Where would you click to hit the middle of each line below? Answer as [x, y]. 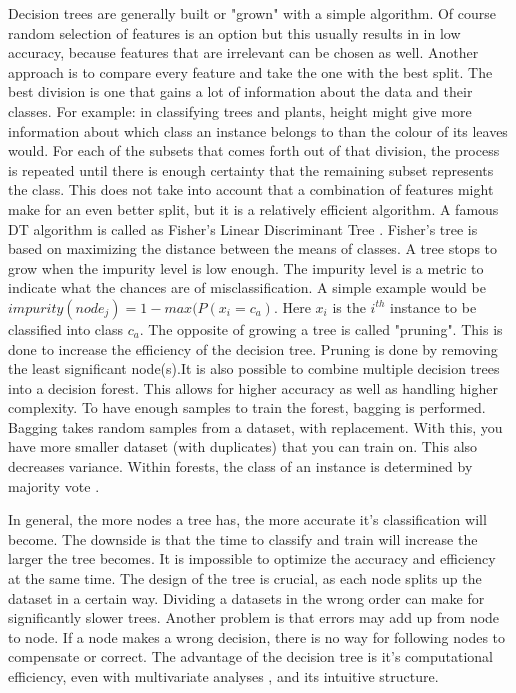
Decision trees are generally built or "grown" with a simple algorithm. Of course [252, 13]
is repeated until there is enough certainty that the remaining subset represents [251, 169]
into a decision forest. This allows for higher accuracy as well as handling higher [253, 387]
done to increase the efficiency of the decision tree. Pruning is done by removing [253, 348]
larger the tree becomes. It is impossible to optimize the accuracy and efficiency [252, 558]
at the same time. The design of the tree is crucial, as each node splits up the [245, 578]
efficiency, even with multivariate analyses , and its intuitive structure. [223, 676]
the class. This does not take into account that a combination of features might [251, 189]
